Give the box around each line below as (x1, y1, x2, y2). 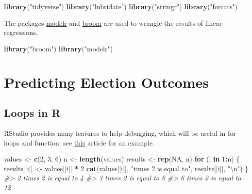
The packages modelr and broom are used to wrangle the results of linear (4, 17, 222, 28)
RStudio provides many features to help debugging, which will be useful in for (4, 128, 236, 138)
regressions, (4, 27, 38, 37)
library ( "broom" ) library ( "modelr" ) (4, 43, 113, 53)
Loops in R (4, 105, 61, 120)
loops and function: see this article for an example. (4, 137, 154, 147)
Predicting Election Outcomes (4, 72, 209, 92)
